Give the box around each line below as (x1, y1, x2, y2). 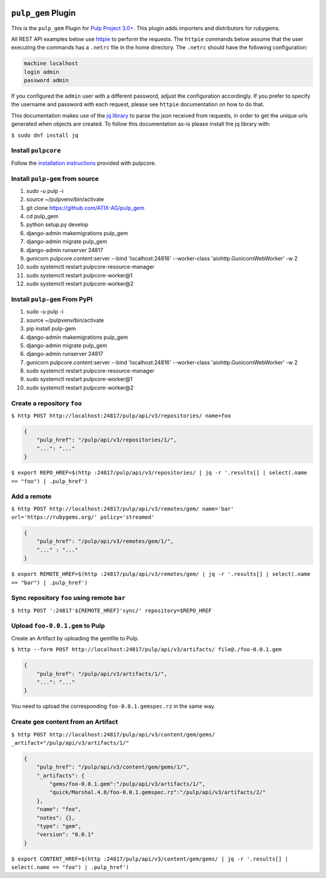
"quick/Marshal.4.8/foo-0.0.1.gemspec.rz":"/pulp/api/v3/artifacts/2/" (49, 789, 266, 796)
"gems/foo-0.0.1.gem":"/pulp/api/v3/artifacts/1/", (49, 781, 206, 788)
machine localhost (24, 60, 78, 67)
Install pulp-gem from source (11, 174, 99, 183)
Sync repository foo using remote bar (11, 594, 126, 602)
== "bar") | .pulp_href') (11, 579, 88, 586)
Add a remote (11, 492, 52, 501)
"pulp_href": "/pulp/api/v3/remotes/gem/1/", (36, 538, 174, 545)
